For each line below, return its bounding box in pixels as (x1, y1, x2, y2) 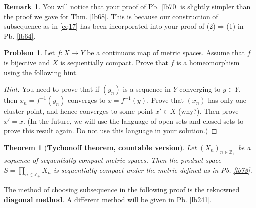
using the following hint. (4, 67, 78, 77)
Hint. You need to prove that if (4, 84, 100, 94)
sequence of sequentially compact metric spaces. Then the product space (4, 155, 221, 165)
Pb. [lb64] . (4, 30, 36, 41)
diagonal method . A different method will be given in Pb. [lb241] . (4, 194, 212, 204)
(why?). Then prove (178, 106, 239, 116)
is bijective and (4, 57, 50, 67)
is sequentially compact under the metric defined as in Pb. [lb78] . (53, 164, 252, 175)
